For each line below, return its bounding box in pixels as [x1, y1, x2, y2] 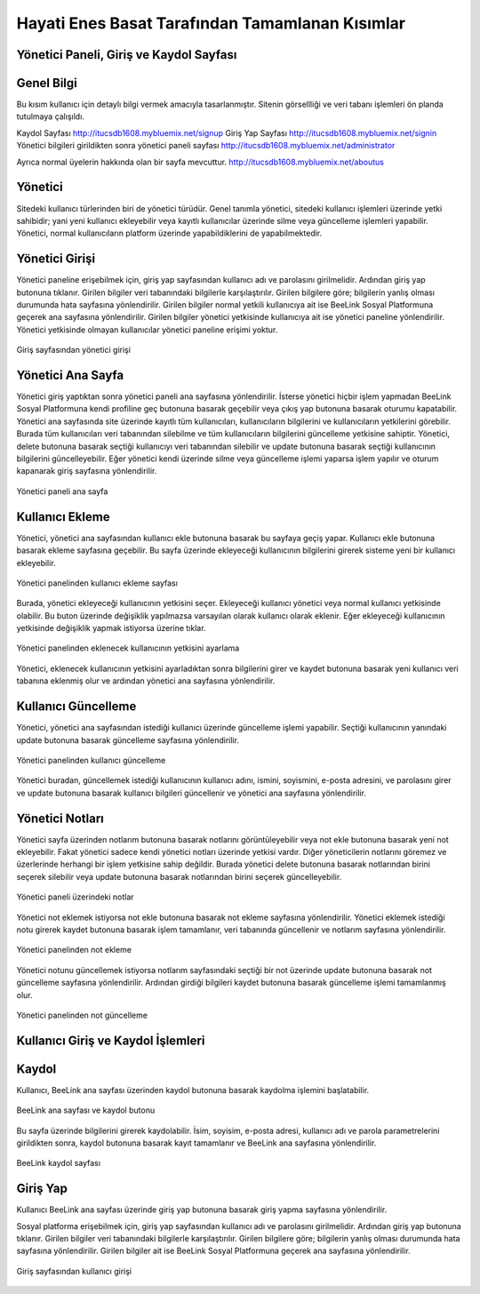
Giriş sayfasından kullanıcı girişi [16, 1266, 132, 1276]
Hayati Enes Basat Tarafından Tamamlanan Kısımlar [16, 13, 406, 33]
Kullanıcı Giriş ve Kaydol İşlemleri [16, 1033, 205, 1048]
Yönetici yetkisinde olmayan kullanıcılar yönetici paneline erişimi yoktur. [16, 324, 278, 335]
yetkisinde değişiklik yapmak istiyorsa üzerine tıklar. [16, 623, 206, 634]
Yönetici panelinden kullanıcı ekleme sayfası [16, 578, 178, 588]
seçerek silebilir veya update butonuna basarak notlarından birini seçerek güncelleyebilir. [16, 871, 342, 882]
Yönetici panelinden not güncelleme [16, 1010, 148, 1020]
